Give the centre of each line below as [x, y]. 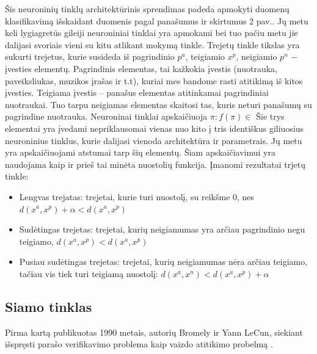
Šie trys [270, 116]
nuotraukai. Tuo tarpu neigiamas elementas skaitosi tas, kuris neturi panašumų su [158, 104]
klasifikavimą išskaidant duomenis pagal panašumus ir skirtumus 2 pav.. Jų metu [157, 20]
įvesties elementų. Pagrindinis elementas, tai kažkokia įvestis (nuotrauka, [141, 68]
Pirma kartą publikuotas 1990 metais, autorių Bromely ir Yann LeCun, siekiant [154, 332]
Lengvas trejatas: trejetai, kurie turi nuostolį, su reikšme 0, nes [137, 196]
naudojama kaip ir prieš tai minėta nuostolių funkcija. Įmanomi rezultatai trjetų [155, 164]
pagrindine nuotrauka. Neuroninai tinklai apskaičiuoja [106, 116]
